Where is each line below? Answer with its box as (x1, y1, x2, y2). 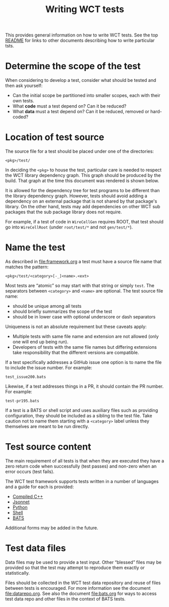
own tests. (12, 98, 34, 104)
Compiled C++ (12, 493, 43, 499)
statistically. (5, 570, 30, 576)
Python (12, 504, 28, 510)
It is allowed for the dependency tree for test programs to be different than (5, 188, 160, 194)
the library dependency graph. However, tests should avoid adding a (5, 193, 147, 199)
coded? (12, 114, 29, 120)
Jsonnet (12, 499, 30, 505)
